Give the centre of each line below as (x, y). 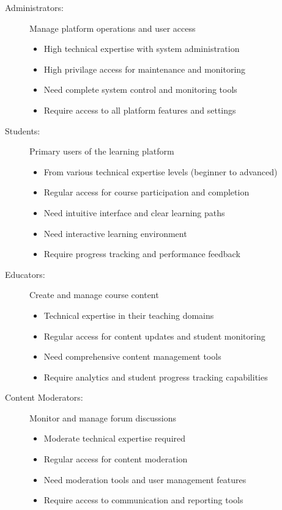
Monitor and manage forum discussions (103, 417)
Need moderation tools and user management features (145, 479)
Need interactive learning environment (115, 233)
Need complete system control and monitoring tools (140, 89)
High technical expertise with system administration (142, 49)
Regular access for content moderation (116, 459)
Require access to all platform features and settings (140, 110)
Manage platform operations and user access (113, 28)
